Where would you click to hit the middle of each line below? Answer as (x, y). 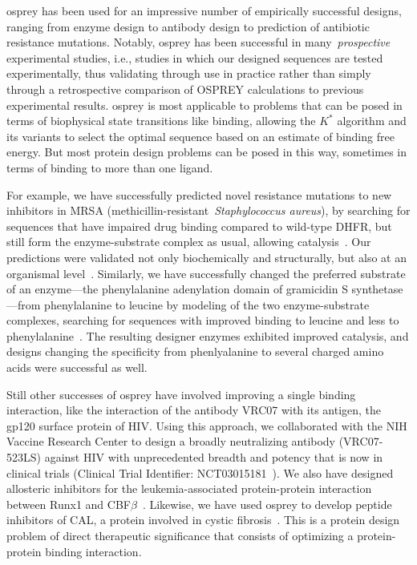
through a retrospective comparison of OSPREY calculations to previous (185, 89)
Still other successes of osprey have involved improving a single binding (181, 394)
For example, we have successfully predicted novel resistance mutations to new (199, 194)
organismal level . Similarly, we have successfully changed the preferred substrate (206, 273)
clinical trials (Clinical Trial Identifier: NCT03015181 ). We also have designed (200, 472)
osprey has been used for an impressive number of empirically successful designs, (204, 10)
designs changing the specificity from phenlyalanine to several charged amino (195, 351)
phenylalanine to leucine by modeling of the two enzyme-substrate (207, 304)
